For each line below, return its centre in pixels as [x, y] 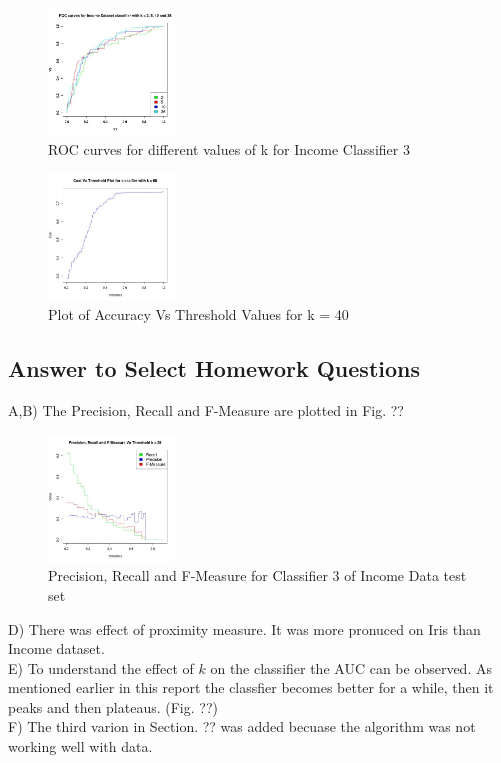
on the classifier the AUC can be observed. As [351, 667]
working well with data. [80, 746]
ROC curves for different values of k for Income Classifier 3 [229, 148]
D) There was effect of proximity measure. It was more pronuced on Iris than [244, 628]
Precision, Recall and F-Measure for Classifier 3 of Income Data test [257, 575]
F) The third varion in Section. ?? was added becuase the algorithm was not [242, 726]
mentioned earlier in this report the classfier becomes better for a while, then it [251, 687]
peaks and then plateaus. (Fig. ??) [113, 706]
